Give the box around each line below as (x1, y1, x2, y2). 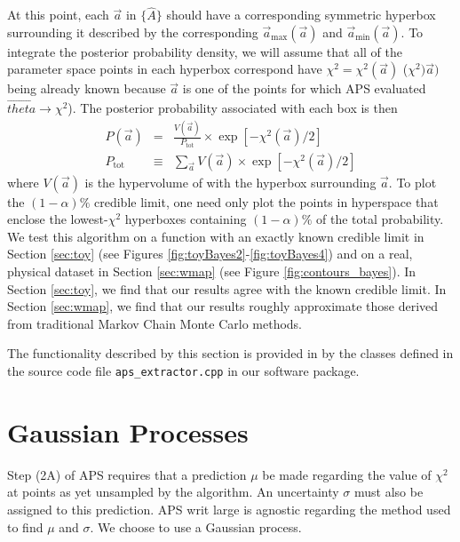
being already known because (7, 79, 166, 98)
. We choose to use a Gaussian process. (90, 517, 302, 536)
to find (7, 517, 44, 536)
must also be (353, 482, 424, 501)
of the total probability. (315, 210, 444, 228)
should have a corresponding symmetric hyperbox (166, 5, 436, 24)
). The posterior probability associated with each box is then (67, 99, 398, 117)
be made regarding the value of (262, 465, 432, 483)
